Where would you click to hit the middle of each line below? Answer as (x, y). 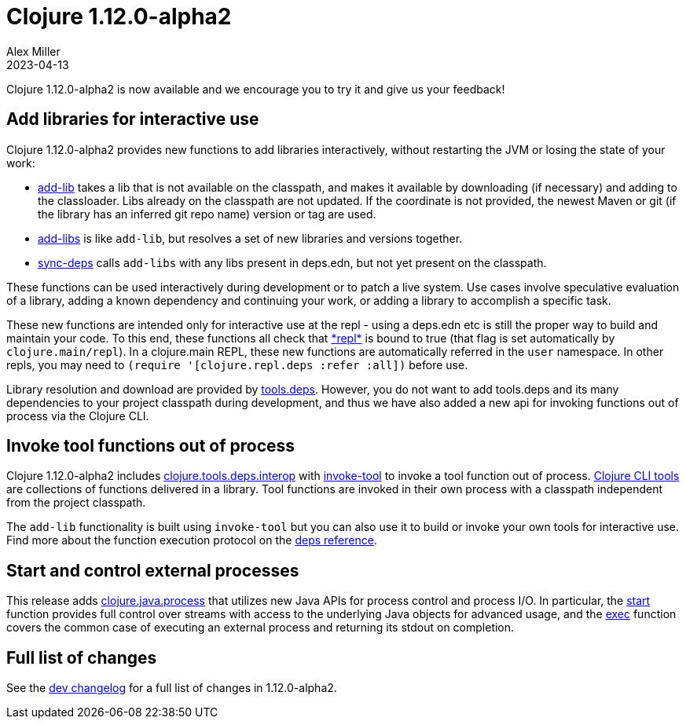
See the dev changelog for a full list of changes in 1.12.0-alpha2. (172, 688)
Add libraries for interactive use (133, 119)
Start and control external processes (153, 570)
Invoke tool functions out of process (151, 446)
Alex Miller (33, 51)
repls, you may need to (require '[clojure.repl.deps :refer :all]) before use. (237, 364)
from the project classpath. (76, 503)
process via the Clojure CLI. (78, 416)
